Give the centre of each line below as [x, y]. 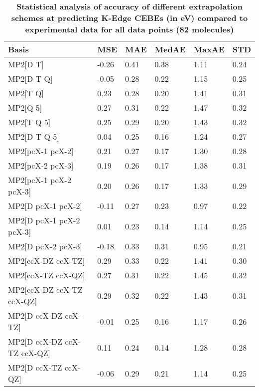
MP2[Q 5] [25, 107]
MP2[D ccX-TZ [35, 367]
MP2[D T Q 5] [34, 136]
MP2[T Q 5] [29, 122]
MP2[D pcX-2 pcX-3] [45, 246]
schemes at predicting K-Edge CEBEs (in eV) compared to [129, 18]
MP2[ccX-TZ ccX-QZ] [47, 275]
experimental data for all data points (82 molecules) [129, 29]
